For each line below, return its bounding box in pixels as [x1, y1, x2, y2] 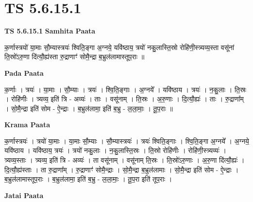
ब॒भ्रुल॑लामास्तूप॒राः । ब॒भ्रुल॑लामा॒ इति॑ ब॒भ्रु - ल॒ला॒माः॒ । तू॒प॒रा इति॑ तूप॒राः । [4, 174, 172, 184]
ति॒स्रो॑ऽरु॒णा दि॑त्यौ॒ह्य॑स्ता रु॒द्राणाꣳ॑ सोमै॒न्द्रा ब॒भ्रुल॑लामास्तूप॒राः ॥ [4, 51, 145, 62]
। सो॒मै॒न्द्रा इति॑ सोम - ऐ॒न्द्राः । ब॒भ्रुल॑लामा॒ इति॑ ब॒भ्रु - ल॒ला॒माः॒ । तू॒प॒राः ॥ [4, 103, 173, 113]
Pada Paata [4, 67, 44, 78]
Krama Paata [4, 119, 50, 130]
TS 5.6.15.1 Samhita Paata [4, 26, 96, 36]
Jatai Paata [4, 190, 44, 200]
